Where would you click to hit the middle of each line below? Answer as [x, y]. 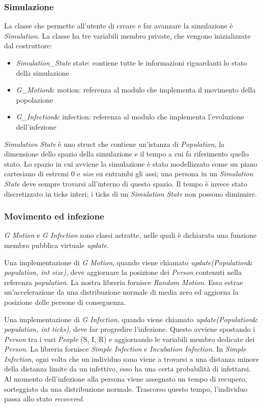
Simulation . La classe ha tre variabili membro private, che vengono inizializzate [127, 35]
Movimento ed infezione [54, 216]
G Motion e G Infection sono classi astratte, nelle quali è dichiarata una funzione [130, 235]
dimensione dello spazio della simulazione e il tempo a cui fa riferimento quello [126, 154]
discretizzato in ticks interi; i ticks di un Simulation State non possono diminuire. [130, 193]
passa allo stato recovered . [44, 399]
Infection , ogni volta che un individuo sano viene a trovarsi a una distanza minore [131, 358]
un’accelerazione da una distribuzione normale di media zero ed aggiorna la [121, 292]
